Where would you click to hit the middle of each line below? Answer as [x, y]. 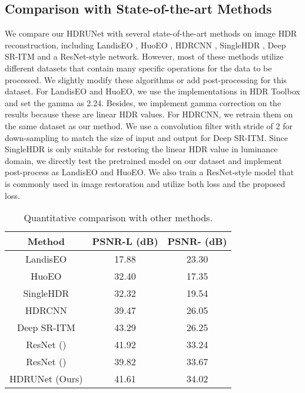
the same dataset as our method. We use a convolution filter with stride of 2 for [149, 125]
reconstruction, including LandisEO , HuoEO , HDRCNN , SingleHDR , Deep [145, 45]
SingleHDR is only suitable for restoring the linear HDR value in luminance [141, 149]
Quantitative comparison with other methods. [118, 218]
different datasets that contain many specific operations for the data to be [138, 68]
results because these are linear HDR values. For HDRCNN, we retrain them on [149, 114]
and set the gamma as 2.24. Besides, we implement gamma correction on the [143, 102]
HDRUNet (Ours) [46, 379]
